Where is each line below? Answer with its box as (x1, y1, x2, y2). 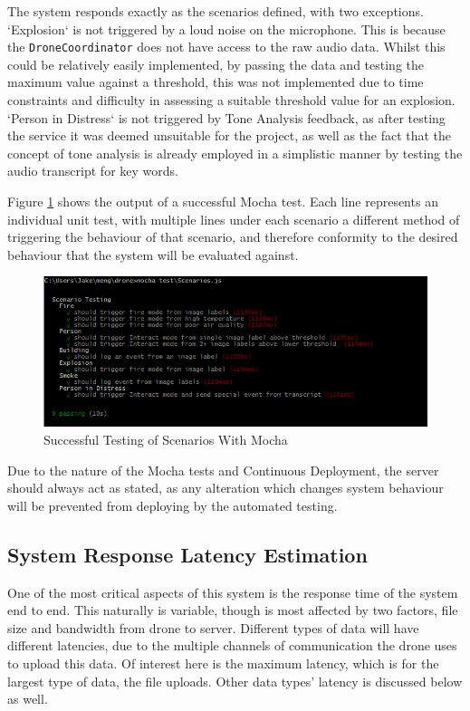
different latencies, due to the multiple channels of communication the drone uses (7, 636, 457, 655)
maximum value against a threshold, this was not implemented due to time (7, 72, 424, 91)
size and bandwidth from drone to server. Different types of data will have (7, 618, 419, 637)
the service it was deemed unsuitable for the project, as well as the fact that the (7, 126, 452, 145)
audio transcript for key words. (7, 161, 178, 180)
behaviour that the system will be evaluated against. (7, 245, 299, 264)
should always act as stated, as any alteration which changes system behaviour (7, 478, 444, 497)
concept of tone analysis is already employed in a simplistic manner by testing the (7, 143, 463, 162)
